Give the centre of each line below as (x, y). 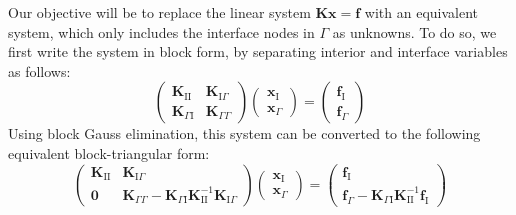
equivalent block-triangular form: (109, 152)
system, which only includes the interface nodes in (161, 31)
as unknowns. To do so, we (414, 31)
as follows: (39, 70)
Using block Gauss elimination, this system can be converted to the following (244, 133)
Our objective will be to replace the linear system (159, 12)
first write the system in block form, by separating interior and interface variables (258, 51)
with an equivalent (421, 12)
